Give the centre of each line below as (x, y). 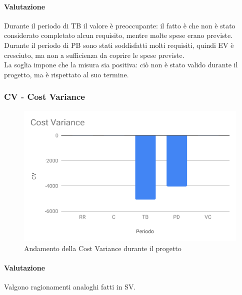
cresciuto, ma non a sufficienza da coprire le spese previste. (94, 55)
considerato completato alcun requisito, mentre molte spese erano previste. (118, 35)
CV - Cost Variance (44, 97)
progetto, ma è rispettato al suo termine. (66, 74)
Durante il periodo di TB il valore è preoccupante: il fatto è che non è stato (120, 25)
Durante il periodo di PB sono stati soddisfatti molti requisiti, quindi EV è (119, 45)
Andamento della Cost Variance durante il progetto (103, 248)
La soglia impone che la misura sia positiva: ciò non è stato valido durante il (121, 65)
